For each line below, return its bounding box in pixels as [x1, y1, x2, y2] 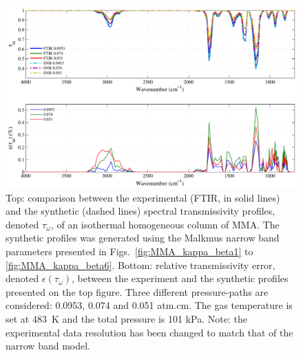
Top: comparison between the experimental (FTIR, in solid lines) [6, 190, 280, 204]
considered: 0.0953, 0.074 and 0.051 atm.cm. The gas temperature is [6, 298, 293, 312]
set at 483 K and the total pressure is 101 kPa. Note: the [6, 311, 247, 325]
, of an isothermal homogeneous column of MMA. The [50, 217, 280, 231]
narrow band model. [6, 338, 90, 353]
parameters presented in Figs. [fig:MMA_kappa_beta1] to [6, 244, 253, 258]
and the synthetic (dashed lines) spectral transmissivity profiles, [6, 204, 275, 218]
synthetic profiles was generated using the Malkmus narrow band [6, 230, 280, 245]
